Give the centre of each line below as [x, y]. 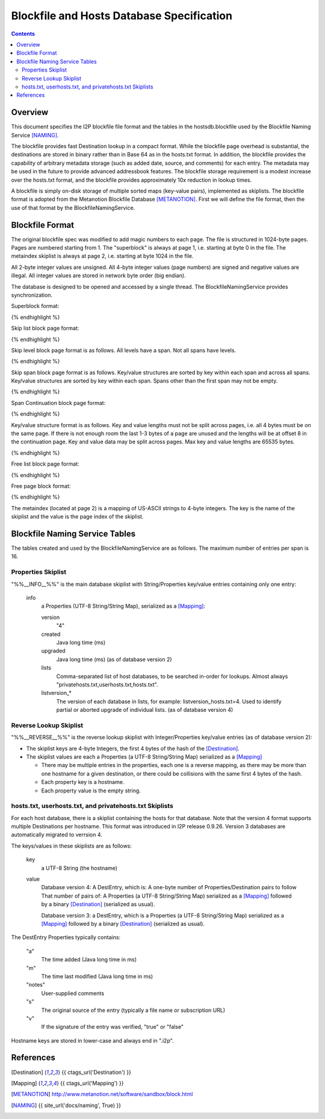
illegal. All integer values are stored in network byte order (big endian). [98, 276]
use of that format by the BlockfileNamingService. [73, 208]
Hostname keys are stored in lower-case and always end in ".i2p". [92, 1040]
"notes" [36, 985]
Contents [23, 34]
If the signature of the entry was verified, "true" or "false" [112, 1027]
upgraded [53, 651]
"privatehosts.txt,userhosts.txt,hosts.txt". [107, 684]
